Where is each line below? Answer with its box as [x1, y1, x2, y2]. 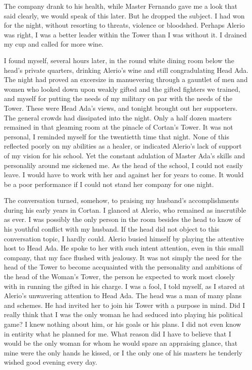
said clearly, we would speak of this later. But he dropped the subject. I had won [4, 10, 245, 20]
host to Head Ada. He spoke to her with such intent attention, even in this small [4, 243, 244, 253]
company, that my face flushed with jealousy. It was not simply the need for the [4, 252, 242, 262]
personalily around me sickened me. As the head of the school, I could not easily [4, 160, 243, 170]
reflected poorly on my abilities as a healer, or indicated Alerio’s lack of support [4, 141, 242, 151]
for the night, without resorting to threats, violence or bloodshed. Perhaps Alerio [4, 20, 245, 30]
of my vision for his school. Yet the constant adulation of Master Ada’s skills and [4, 150, 245, 160]
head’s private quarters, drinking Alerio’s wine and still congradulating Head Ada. [4, 65, 249, 75]
